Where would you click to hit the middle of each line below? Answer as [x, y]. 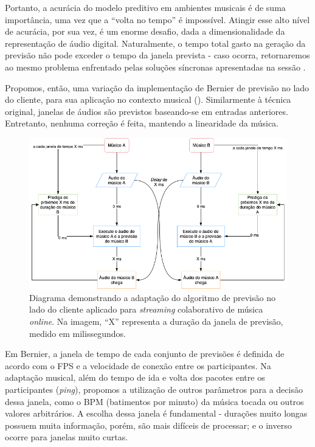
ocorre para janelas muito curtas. [67, 437]
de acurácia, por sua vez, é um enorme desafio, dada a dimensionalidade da [145, 31]
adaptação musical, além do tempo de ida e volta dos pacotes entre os [135, 377]
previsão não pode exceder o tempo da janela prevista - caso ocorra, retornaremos [157, 55]
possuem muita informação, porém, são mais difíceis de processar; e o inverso [148, 425]
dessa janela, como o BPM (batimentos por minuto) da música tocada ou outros [154, 401]
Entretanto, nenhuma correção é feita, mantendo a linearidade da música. [142, 123]
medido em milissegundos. [78, 333]
